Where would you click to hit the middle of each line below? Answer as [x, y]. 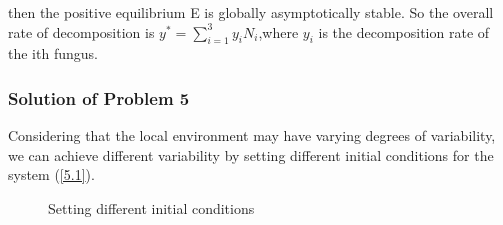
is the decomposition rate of [404, 31]
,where [278, 31]
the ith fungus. [53, 53]
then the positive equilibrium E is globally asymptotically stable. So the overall [251, 12]
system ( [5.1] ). [51, 174]
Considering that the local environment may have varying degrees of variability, [252, 135]
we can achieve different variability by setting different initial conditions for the [251, 154]
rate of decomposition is [81, 31]
